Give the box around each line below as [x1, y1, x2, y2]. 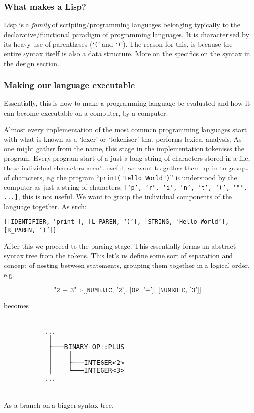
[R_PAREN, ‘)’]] [4, 226, 57, 234]
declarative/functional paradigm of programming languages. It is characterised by [4, 29, 249, 39]
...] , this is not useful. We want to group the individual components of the [4, 191, 232, 201]
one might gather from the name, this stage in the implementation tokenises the [4, 143, 244, 153]
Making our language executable [4, 79, 135, 91]
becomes [4, 300, 29, 310]
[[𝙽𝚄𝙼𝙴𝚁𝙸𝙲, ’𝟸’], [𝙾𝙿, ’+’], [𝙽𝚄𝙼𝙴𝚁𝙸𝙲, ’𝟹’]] [83, 286, 201, 293]
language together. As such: [4, 201, 87, 211]
